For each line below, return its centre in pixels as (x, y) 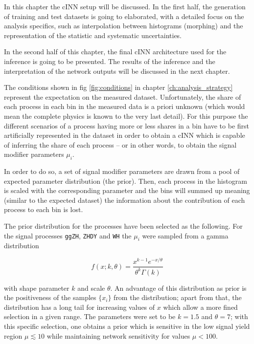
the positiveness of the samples (50, 297)
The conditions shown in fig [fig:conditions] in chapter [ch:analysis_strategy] (118, 87)
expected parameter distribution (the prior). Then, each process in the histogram (126, 181)
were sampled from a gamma (185, 235)
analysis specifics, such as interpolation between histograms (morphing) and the (124, 26)
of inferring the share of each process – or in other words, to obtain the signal (120, 144)
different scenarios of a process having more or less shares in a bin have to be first (127, 125)
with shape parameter (37, 288)
